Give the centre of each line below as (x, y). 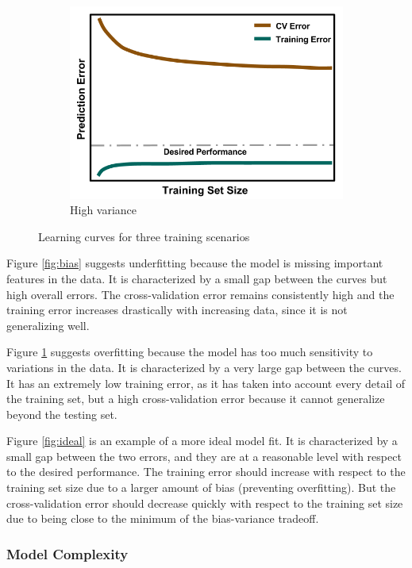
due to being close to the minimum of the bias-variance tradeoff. (163, 518)
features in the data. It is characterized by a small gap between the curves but (197, 278)
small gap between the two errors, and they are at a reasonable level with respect (204, 456)
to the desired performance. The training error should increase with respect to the (206, 472)
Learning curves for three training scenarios (144, 236)
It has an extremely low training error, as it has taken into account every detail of (206, 383)
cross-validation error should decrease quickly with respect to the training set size (205, 503)
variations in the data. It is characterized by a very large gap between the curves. (204, 367)
